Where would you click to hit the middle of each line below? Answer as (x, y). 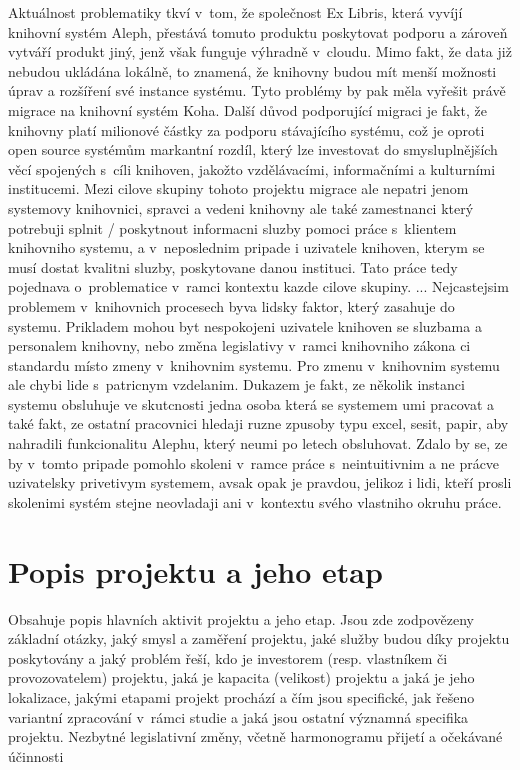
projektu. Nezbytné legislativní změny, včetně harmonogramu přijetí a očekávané (255, 736)
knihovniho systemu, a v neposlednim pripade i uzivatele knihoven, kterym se (246, 247)
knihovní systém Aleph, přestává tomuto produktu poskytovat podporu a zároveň (258, 31)
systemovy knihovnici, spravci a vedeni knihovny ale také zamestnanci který (241, 207)
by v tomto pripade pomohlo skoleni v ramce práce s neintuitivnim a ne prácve (254, 462)
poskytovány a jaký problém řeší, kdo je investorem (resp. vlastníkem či (228, 657)
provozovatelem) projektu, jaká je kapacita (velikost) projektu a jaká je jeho (241, 677)
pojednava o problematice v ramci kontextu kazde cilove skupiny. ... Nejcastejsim (258, 286)
